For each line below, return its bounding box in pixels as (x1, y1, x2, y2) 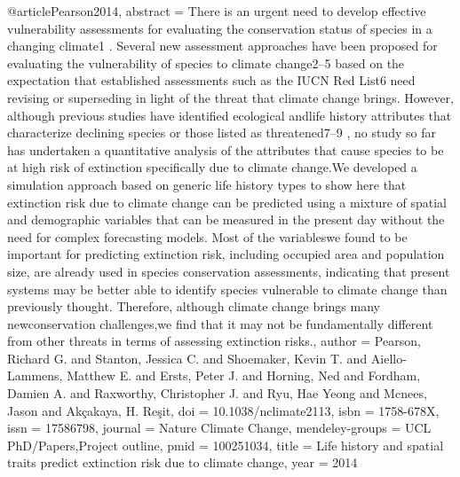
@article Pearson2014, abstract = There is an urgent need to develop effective (7, 2, 426, 20)
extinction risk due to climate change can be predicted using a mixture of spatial (7, 192, 448, 211)
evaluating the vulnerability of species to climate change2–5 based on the (7, 53, 405, 72)
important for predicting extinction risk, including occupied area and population (7, 245, 445, 263)
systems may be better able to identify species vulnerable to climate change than (7, 279, 448, 298)
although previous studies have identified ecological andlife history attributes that (7, 106, 452, 124)
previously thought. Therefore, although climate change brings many (7, 297, 380, 316)
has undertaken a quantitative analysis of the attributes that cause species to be (7, 140, 444, 159)
